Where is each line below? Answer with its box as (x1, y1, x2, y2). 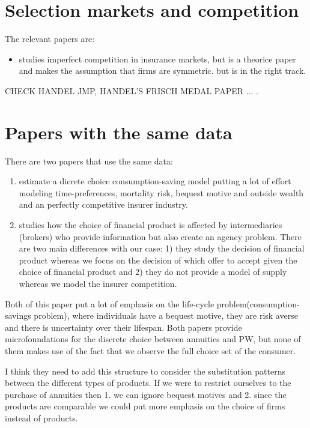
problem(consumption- (216, 297, 300, 310)
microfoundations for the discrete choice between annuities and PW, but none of (5, 333, 301, 345)
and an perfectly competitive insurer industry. (19, 198, 188, 211)
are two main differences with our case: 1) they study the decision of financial (19, 242, 305, 255)
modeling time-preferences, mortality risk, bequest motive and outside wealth (19, 186, 304, 199)
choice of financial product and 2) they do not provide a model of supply (19, 265, 287, 278)
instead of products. (5, 411, 78, 424)
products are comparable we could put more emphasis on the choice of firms (5, 400, 285, 412)
